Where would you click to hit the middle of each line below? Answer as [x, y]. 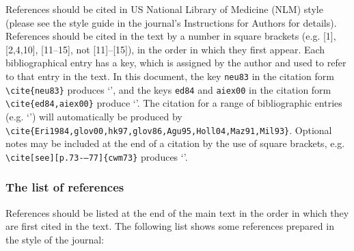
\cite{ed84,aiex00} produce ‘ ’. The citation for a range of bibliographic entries [174, 103]
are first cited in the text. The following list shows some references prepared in [170, 226]
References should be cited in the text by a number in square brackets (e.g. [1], [171, 36]
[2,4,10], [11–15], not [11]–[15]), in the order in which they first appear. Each [165, 49]
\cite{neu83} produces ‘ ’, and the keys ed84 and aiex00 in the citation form [168, 89]
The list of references [65, 187]
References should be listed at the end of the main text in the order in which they [177, 212]
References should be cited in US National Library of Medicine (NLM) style [164, 9]
